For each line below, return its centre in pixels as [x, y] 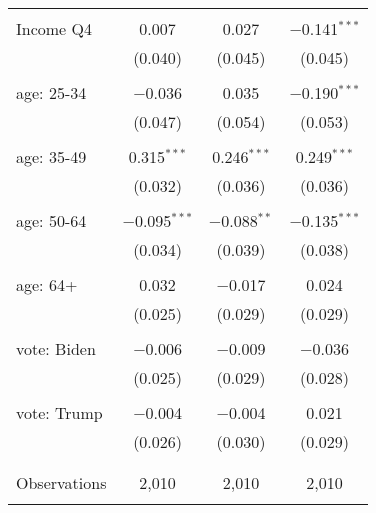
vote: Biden [56, 348]
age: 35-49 [51, 156]
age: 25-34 [51, 92]
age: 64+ [47, 284]
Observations [61, 482]
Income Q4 [54, 28]
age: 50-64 [51, 220]
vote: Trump [59, 412]
